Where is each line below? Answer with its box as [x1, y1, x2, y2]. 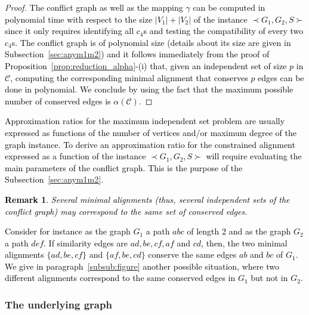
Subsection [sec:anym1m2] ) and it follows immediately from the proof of [5, 48, 270, 60]
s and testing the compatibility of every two [143, 24, 304, 37]
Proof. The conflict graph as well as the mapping [5, 1, 183, 13]
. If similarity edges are [44, 236, 128, 249]
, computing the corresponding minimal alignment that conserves [10, 71, 248, 84]
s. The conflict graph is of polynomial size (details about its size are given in [11, 36, 291, 48]
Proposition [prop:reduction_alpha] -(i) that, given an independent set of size [5, 59, 287, 72]
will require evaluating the [206, 150, 302, 162]
